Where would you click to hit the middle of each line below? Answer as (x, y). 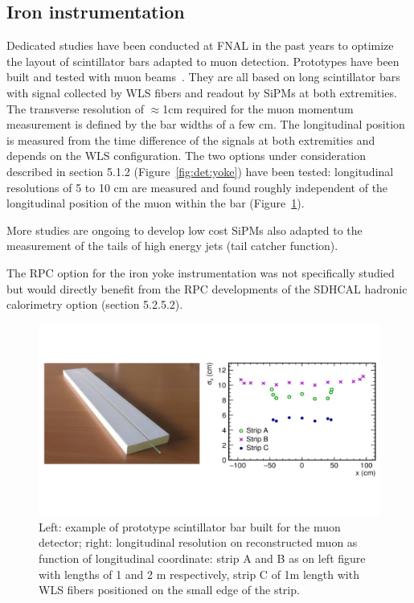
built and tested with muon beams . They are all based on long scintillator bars (203, 77)
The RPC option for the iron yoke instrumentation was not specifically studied (201, 272)
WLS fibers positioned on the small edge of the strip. (169, 590)
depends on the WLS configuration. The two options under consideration (187, 156)
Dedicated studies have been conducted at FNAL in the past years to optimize (200, 45)
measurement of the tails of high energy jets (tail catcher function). (172, 246)
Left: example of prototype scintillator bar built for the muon (190, 526)
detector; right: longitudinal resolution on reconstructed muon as (198, 542)
